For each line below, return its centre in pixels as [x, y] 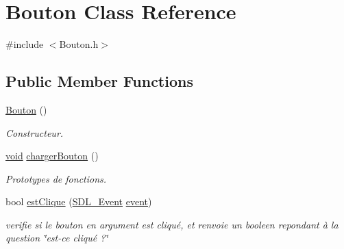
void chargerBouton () [52, 156]
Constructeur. [35, 132]
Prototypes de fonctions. [56, 178]
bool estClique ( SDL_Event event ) [79, 201]
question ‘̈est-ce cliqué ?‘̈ [57, 238]
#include [25, 44]
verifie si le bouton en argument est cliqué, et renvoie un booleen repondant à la [172, 224]
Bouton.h [79, 44]
